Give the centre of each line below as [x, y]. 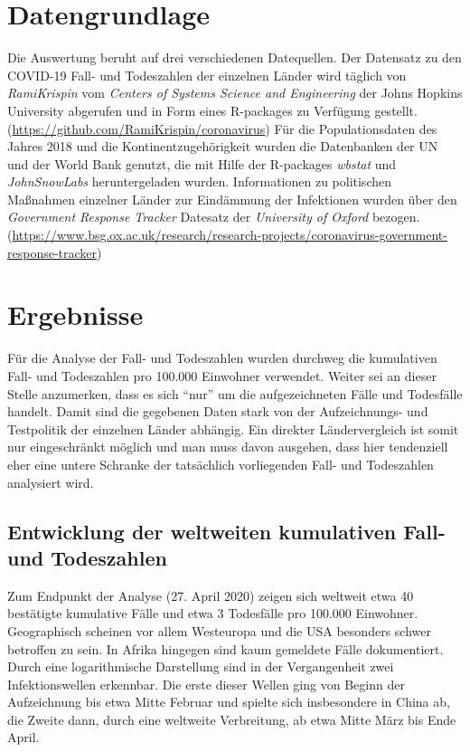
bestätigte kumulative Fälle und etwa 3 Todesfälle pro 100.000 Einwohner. [213, 613]
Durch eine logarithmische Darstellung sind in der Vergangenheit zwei [201, 666]
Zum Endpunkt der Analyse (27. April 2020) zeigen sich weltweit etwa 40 [211, 595]
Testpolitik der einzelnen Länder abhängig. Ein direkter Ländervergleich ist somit [233, 428]
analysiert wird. [51, 482]
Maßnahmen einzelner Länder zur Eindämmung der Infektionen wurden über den [232, 199]
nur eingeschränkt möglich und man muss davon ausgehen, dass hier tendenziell [228, 447]
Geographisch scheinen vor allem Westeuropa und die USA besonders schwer [219, 630]
